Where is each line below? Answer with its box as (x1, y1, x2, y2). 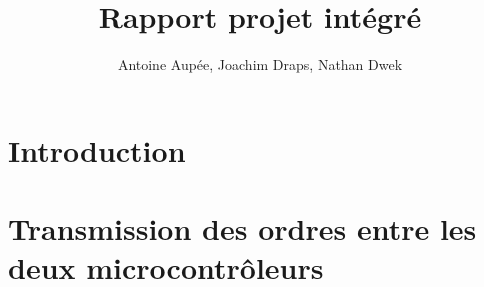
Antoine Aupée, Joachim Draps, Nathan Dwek (117, 54, 403, 75)
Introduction (8, 129, 186, 170)
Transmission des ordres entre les (8, 208, 477, 249)
